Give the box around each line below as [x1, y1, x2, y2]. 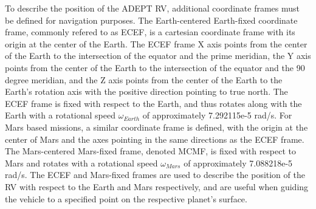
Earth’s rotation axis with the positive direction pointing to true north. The [5, 85, 288, 98]
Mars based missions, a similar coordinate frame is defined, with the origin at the [5, 120, 308, 133]
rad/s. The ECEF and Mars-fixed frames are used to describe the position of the [5, 168, 305, 181]
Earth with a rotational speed [5, 109, 115, 122]
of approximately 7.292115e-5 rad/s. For [142, 109, 292, 122]
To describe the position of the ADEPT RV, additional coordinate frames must [5, 2, 300, 14]
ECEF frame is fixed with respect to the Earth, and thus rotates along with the [5, 97, 302, 109]
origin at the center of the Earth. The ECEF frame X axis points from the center [5, 37, 307, 50]
